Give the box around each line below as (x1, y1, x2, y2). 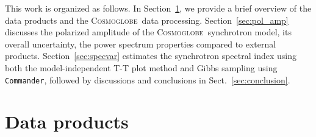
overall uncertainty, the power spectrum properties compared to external (5, 37, 276, 50)
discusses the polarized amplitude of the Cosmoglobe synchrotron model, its (5, 26, 292, 38)
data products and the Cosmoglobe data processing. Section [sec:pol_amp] (5, 13, 289, 26)
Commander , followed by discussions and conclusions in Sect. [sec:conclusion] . (5, 73, 290, 86)
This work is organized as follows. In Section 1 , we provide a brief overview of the (5, 2, 312, 14)
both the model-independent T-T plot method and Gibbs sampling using (5, 61, 278, 74)
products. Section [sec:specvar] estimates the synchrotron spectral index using (5, 49, 296, 62)
